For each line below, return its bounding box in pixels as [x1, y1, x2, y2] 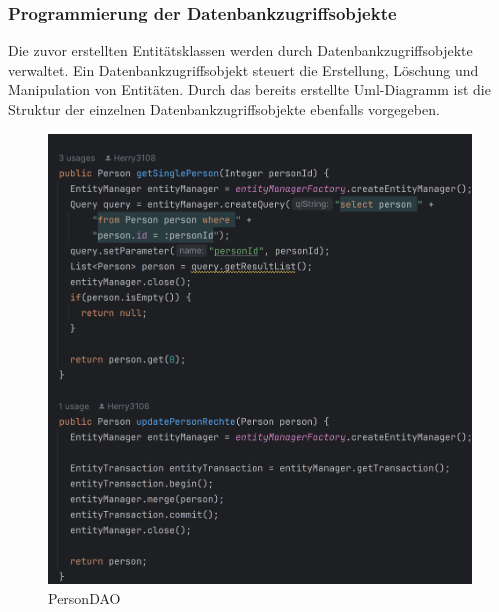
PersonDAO [48, 588, 121, 609]
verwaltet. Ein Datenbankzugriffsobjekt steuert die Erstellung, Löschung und [8, 59, 479, 80]
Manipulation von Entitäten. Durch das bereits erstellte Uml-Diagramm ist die [8, 79, 491, 100]
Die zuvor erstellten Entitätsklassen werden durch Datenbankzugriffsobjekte [8, 40, 473, 61]
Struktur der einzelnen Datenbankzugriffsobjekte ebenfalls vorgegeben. [8, 99, 440, 119]
